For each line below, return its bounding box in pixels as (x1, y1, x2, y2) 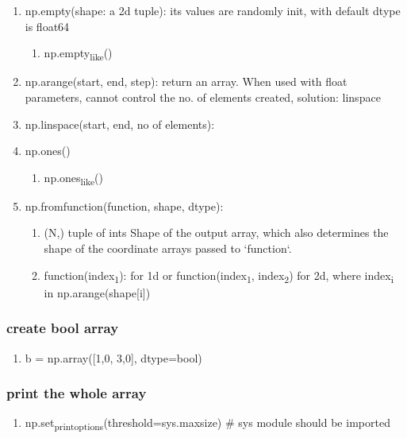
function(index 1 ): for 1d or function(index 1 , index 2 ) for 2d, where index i (44, 266, 394, 285)
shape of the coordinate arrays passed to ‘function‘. (44, 240, 292, 256)
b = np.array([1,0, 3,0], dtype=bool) (25, 349, 202, 366)
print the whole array (6, 383, 147, 403)
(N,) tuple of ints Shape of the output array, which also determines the (44, 224, 389, 241)
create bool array (6, 318, 119, 338)
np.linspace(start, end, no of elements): (25, 115, 215, 132)
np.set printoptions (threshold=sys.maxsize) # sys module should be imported (25, 414, 390, 433)
